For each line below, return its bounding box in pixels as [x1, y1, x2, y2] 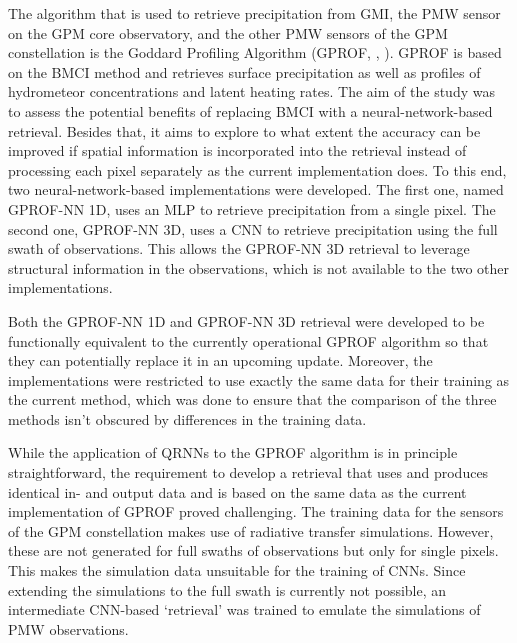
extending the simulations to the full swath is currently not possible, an [8, 579, 447, 600]
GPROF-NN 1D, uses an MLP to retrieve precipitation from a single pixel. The [8, 198, 496, 219]
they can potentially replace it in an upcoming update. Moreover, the [8, 350, 433, 371]
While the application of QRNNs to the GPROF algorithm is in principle [8, 442, 458, 463]
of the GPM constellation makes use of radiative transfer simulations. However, [8, 520, 494, 541]
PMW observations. [8, 618, 129, 639]
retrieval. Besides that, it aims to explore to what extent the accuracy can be [8, 120, 481, 141]
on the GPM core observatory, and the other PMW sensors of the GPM [8, 22, 448, 43]
